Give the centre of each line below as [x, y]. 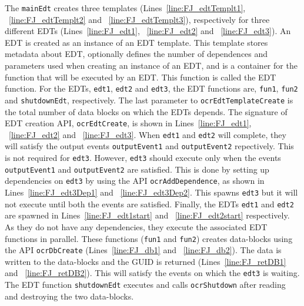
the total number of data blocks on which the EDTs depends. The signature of [146, 111]
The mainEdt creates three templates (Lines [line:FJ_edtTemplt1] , [125, 8]
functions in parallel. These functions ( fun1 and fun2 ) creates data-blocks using [149, 238]
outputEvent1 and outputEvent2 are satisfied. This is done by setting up [137, 169]
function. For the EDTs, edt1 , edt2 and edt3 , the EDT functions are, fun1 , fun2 [151, 88]
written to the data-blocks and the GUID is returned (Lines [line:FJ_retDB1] [146, 261]
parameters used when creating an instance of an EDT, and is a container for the [151, 65]
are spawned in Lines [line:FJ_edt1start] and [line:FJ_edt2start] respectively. [147, 215]
